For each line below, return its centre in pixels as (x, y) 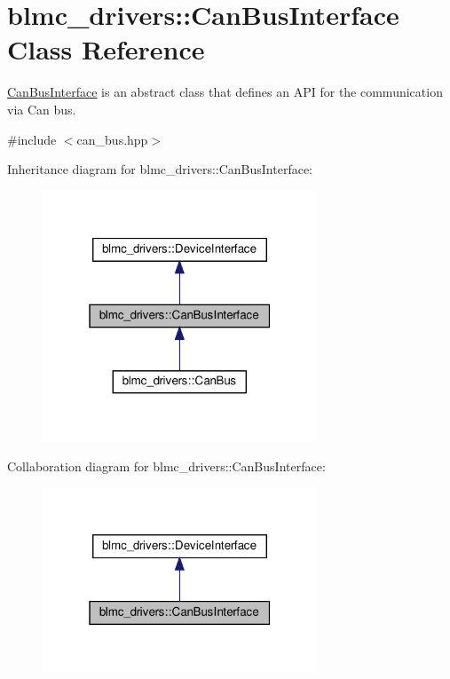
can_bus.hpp (112, 139)
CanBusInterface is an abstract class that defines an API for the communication (225, 92)
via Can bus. (42, 109)
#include (32, 139)
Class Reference (106, 49)
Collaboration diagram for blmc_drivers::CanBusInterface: (166, 466)
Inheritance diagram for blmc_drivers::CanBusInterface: (160, 169)
